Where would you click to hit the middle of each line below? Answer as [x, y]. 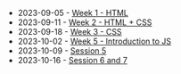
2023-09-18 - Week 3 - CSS [70, 32]
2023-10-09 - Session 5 [62, 51]
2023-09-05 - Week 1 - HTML [73, 13]
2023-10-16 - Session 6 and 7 [72, 60]
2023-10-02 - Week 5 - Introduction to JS [95, 41]
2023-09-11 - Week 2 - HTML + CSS [85, 22]
